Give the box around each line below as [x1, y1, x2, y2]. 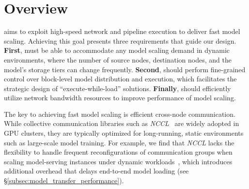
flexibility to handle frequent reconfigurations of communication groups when [4, 147, 233, 157]
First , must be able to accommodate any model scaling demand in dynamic [4, 45, 230, 55]
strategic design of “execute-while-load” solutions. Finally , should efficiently [4, 83, 231, 93]
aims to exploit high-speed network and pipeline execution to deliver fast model [4, 26, 240, 36]
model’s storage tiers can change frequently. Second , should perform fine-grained [4, 64, 246, 74]
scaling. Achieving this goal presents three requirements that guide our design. [4, 35, 236, 46]
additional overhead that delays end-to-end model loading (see [4, 166, 189, 176]
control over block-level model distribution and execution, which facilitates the [4, 74, 237, 84]
